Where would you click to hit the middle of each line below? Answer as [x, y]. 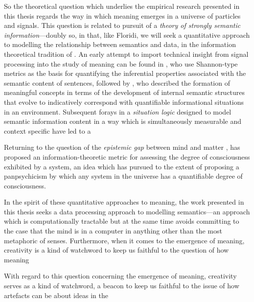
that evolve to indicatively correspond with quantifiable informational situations [124, 102]
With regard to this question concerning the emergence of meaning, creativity [120, 276]
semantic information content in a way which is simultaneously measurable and [123, 121]
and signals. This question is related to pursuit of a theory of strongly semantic [122, 25]
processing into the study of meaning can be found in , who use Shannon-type [121, 63]
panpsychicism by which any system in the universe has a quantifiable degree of [123, 176]
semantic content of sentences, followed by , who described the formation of [117, 82]
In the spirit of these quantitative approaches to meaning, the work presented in [124, 202]
